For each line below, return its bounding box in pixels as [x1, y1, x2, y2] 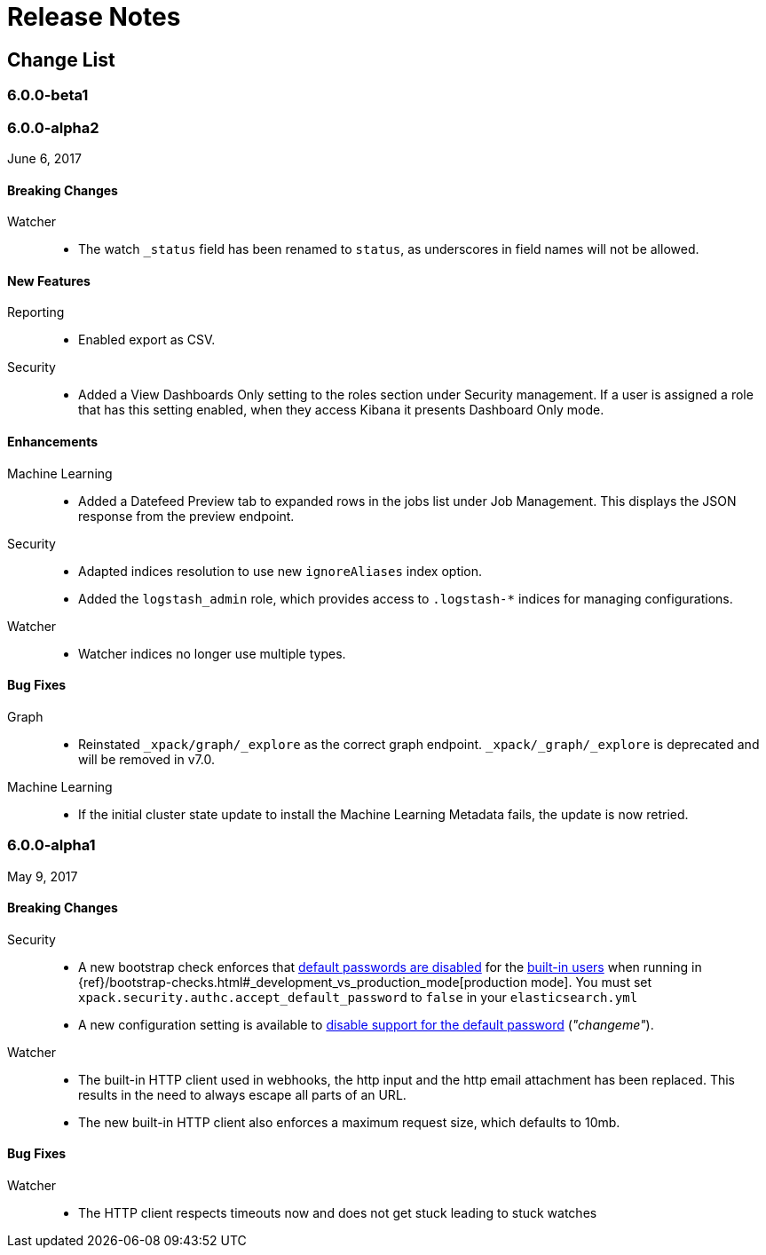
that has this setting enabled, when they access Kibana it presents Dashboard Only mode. [78, 402, 604, 418]
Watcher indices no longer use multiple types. [78, 645, 346, 661]
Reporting [7, 304, 65, 320]
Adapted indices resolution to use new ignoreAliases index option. [78, 563, 483, 579]
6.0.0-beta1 [7, 86, 89, 105]
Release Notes [7, 2, 181, 32]
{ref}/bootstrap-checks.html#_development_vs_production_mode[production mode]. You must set [78, 974, 652, 990]
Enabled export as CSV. [78, 332, 216, 348]
